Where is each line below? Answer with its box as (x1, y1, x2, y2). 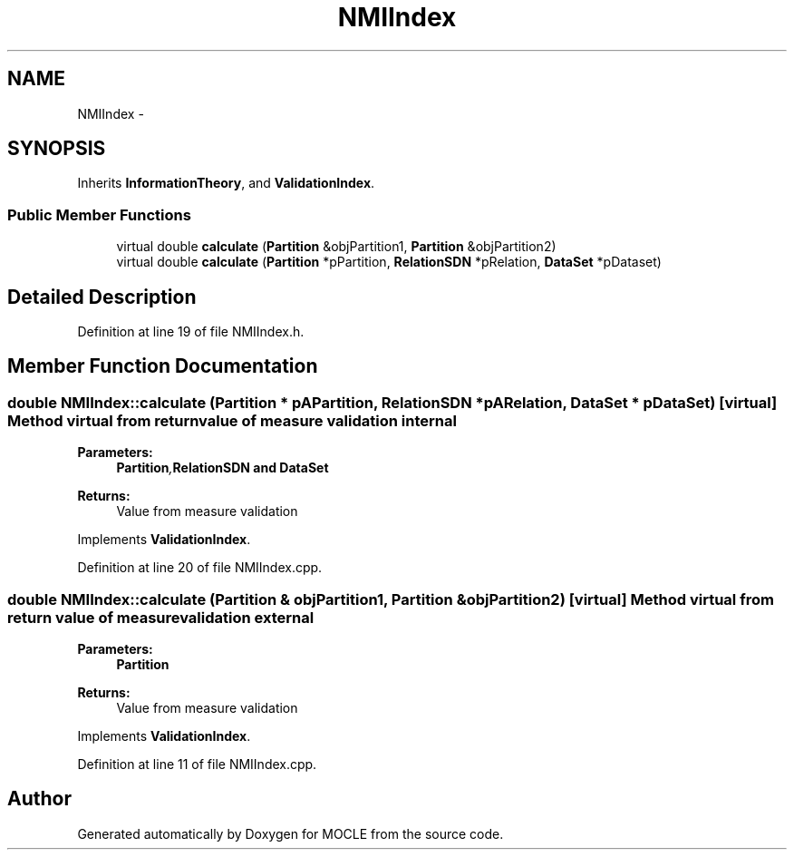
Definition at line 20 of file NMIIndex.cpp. (77, 560, 323, 576)
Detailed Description (7, 285, 197, 308)
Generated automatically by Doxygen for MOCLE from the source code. (77, 825, 504, 842)
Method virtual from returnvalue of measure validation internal (7, 411, 457, 430)
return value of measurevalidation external (7, 608, 315, 627)
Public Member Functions (7, 205, 191, 224)
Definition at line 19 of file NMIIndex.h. (77, 324, 305, 340)
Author (7, 787, 72, 811)
